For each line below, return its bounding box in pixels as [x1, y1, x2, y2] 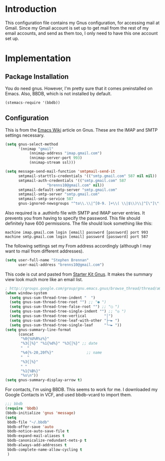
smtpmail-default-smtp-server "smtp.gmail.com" [18, 187, 118, 192]
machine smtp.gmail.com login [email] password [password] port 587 [5, 234, 148, 239]
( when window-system [5, 290, 48, 295]
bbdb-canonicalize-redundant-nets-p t [7, 438, 87, 443]
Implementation [5, 53, 71, 64]
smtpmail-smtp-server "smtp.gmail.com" [18, 192, 100, 197]
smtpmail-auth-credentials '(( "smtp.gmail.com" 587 [18, 178, 126, 183]
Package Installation [5, 72, 69, 81]
